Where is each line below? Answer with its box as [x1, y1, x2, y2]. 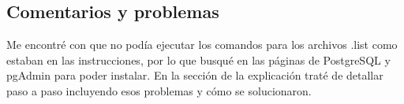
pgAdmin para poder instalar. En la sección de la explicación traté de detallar [6, 67, 383, 84]
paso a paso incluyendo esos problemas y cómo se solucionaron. [6, 82, 312, 98]
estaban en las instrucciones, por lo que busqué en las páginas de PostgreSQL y [6, 51, 391, 68]
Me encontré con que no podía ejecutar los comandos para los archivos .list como [6, 36, 398, 53]
